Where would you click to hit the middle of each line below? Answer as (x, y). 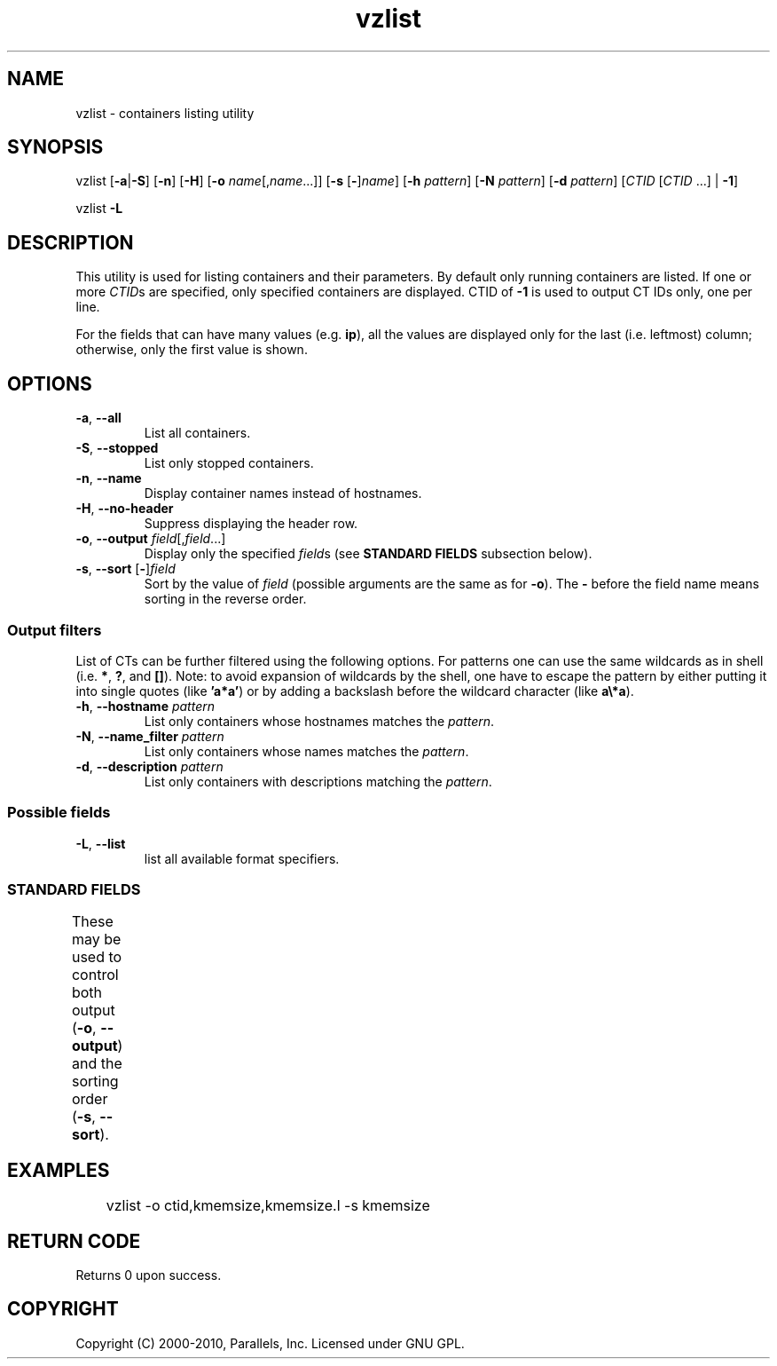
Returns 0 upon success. (149, 1275)
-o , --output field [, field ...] (151, 539)
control (95, 975)
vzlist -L (99, 209)
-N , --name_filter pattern (150, 736)
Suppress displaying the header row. (251, 524)
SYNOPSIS (55, 147)
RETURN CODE (74, 1241)
